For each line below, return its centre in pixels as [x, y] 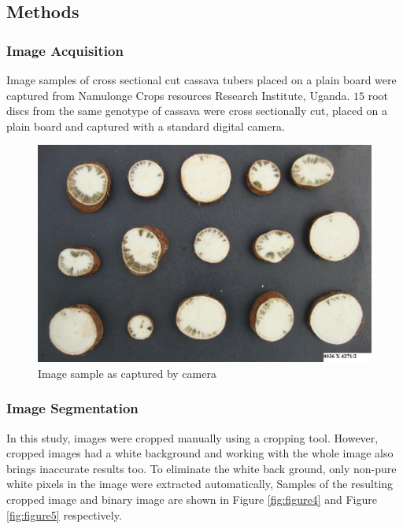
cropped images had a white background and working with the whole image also [200, 453]
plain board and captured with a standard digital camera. [146, 126]
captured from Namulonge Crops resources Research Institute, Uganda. [178, 95]
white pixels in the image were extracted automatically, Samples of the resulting [200, 484]
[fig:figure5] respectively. [64, 514]
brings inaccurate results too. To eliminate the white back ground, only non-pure [201, 468]
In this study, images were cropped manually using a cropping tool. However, [192, 437]
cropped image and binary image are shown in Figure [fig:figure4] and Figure [192, 499]
